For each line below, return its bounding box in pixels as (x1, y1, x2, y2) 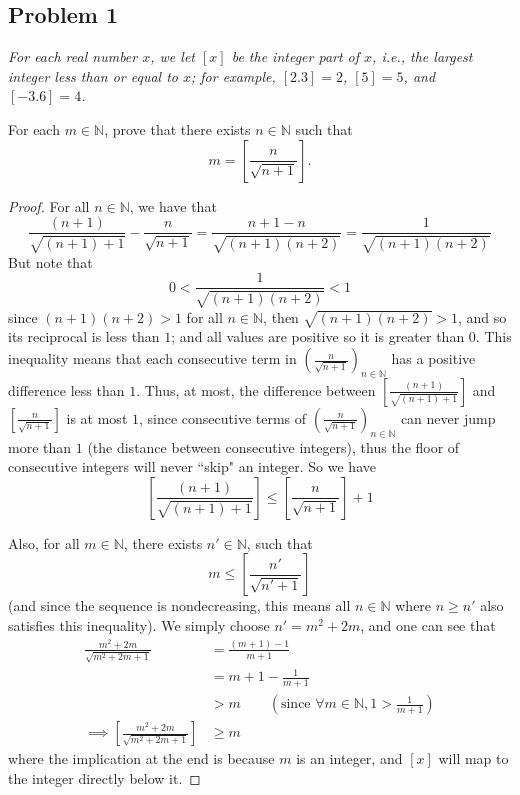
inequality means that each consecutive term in (8, 348, 297, 369)
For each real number (8, 46, 138, 67)
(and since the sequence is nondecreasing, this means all (8, 595, 351, 616)
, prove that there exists (104, 118, 251, 139)
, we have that (129, 195, 217, 216)
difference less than (8, 379, 125, 400)
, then (263, 306, 299, 327)
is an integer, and (296, 748, 403, 769)
